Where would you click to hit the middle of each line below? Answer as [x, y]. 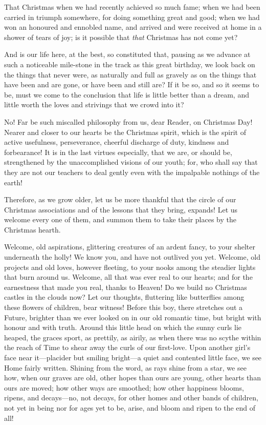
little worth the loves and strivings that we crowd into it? [94, 104]
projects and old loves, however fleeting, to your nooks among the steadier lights [130, 267]
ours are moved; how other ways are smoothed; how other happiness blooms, [124, 387]
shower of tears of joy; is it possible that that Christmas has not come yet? [121, 37]
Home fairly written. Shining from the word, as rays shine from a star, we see [125, 367]
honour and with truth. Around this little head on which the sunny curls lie [123, 327]
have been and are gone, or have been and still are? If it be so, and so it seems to [132, 84]
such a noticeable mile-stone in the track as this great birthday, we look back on [130, 64]
